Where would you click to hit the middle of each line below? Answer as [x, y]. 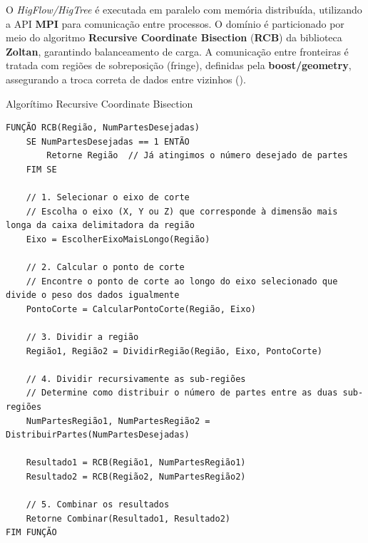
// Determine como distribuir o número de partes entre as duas [182, 393]
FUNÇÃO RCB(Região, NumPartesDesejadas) [103, 128]
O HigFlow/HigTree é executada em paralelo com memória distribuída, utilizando [184, 9]
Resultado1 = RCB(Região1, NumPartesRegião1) [136, 463]
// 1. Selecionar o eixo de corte [108, 198]
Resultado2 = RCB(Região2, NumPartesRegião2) [136, 477]
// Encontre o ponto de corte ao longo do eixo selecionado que [182, 281]
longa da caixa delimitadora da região [100, 226]
